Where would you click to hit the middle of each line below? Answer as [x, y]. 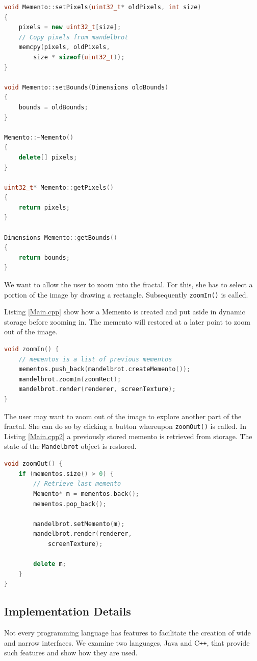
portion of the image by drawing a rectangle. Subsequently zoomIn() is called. [126, 294]
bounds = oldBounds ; [53, 107]
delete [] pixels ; [48, 157]
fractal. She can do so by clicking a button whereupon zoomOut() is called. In [125, 426]
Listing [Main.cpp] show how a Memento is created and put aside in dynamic [125, 312]
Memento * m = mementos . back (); [86, 494]
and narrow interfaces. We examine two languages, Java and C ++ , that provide [127, 642]
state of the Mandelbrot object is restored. [70, 446]
